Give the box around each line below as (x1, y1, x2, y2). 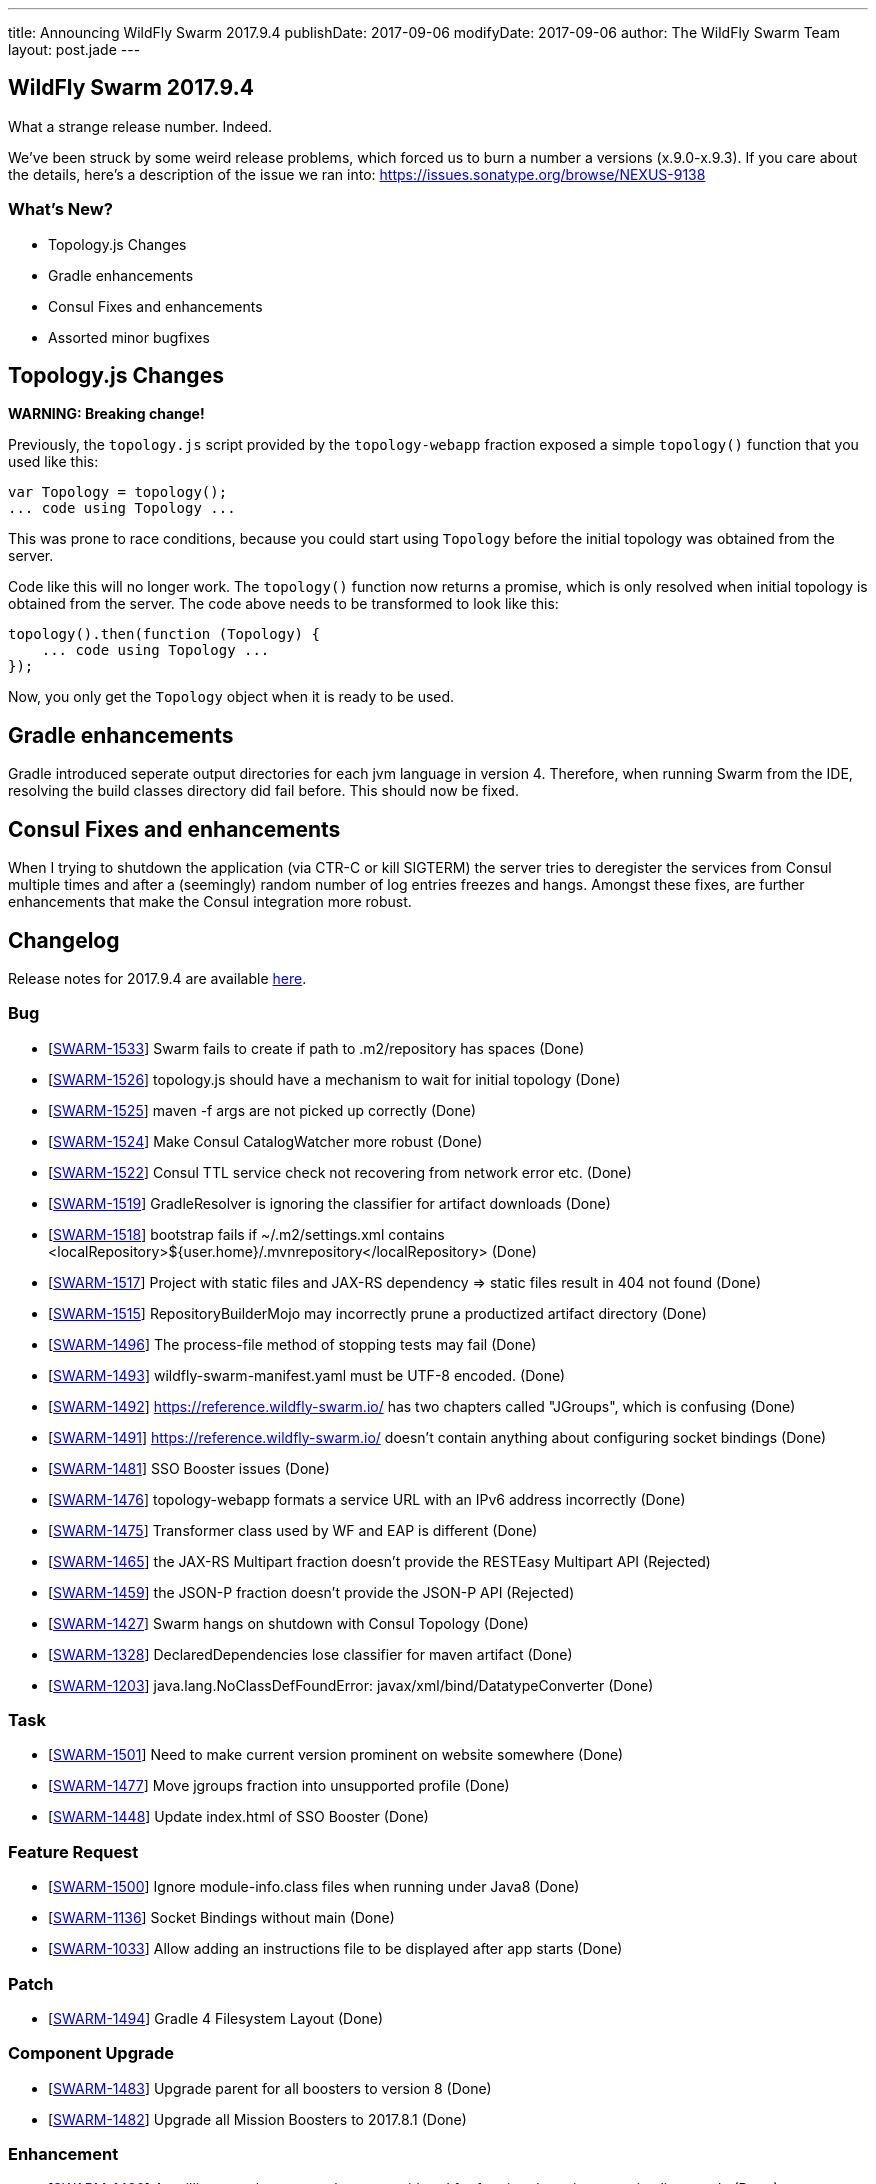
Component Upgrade (8, 2043, 175, 2064)
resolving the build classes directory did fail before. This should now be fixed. (8, 782, 519, 800)
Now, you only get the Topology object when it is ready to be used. (8, 688, 455, 706)
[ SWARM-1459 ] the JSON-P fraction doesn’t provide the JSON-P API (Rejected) (48, 1583, 575, 1601)
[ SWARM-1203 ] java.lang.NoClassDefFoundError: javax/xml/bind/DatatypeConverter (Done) (48, 1676, 654, 1694)
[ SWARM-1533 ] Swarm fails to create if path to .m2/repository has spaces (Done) (48, 1039, 585, 1057)
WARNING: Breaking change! (8, 405, 205, 423)
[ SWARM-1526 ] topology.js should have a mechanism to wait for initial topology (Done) (48, 1070, 621, 1088)
